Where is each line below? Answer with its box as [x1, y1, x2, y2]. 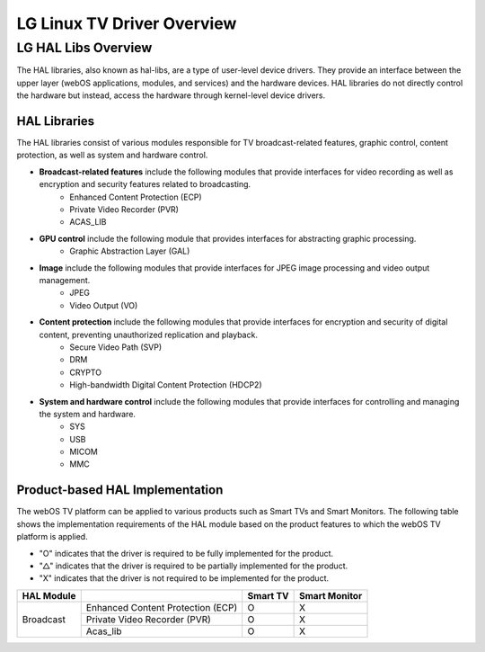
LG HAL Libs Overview [16, 40, 153, 56]
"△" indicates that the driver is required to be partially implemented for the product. [39, 560, 348, 571]
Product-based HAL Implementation [16, 482, 224, 498]
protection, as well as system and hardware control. [16, 149, 208, 161]
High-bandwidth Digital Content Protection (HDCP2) [69, 380, 262, 390]
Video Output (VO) [69, 299, 138, 310]
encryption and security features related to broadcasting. [39, 179, 251, 190]
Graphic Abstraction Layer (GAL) [69, 246, 190, 256]
